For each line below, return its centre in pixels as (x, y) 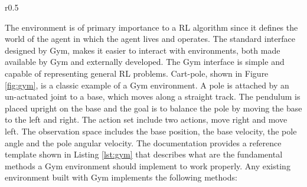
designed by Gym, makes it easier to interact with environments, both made (143, 50)
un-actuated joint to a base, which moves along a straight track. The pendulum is (153, 96)
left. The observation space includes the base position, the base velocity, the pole (151, 131)
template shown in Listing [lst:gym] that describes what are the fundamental (144, 154)
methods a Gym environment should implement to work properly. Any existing (148, 165)
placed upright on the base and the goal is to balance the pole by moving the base (153, 108)
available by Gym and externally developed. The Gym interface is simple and (145, 62)
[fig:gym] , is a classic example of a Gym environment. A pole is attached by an (147, 85)
